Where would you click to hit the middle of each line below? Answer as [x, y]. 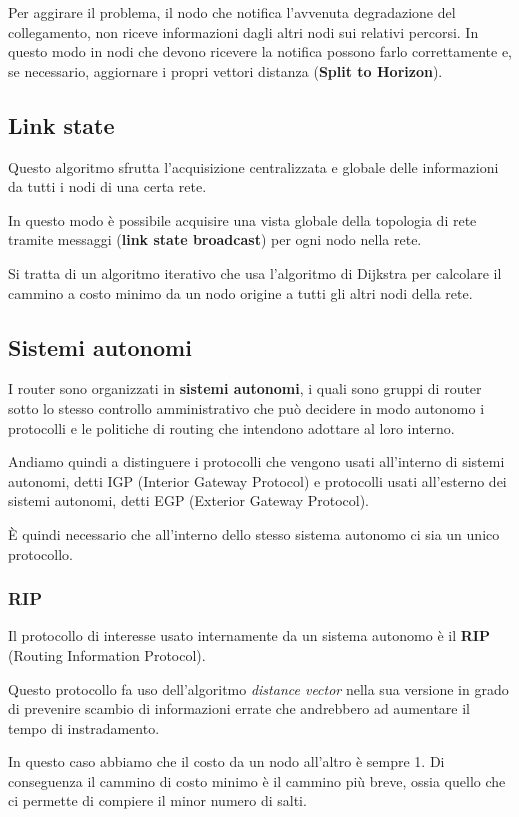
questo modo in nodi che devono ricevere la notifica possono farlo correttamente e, [260, 51]
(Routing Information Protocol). [107, 654]
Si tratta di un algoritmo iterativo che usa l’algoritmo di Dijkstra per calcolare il [255, 272]
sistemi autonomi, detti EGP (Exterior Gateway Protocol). [188, 500]
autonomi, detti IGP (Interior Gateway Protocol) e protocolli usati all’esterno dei [257, 480]
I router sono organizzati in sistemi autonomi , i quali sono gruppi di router [245, 388]
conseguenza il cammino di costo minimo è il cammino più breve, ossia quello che [257, 780]
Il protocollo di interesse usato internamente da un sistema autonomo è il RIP [249, 635]
